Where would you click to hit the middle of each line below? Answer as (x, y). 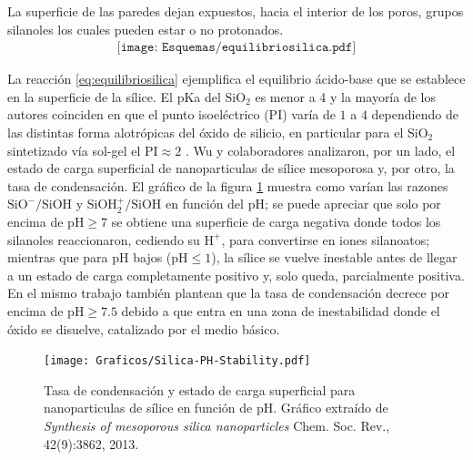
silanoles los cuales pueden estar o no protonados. (146, 29)
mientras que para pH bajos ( (90, 257)
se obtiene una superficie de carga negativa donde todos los (276, 221)
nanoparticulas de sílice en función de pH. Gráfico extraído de (216, 408)
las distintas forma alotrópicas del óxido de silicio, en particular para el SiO (218, 132)
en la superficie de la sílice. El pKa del (114, 96)
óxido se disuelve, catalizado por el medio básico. (144, 328)
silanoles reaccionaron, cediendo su (104, 239)
